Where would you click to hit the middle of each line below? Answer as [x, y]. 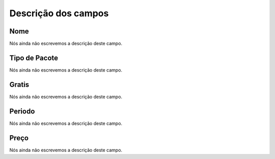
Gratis [19, 85]
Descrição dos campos [59, 13]
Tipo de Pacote [34, 58]
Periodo [22, 111]
